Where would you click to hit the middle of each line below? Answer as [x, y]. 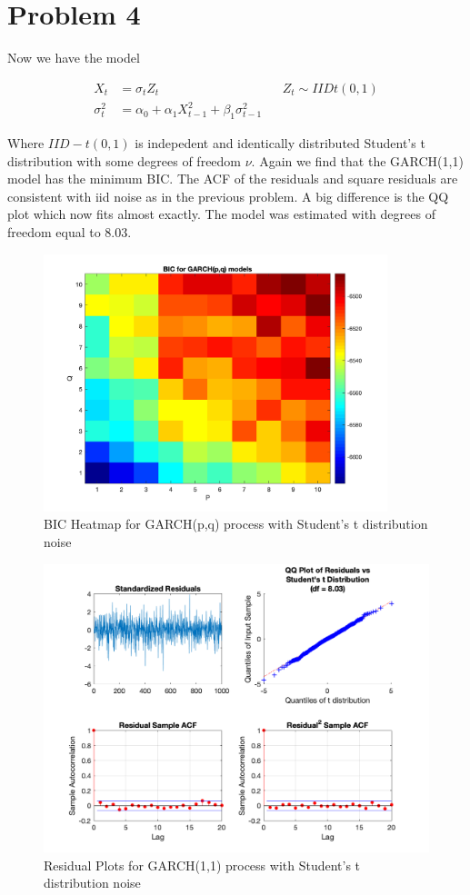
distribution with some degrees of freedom [125, 160]
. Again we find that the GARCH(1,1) [357, 160]
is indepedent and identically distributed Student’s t [280, 143]
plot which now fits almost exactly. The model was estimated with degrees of [221, 214]
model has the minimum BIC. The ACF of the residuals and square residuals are [233, 179]
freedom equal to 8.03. [70, 232]
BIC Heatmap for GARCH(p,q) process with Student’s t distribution [236, 524]
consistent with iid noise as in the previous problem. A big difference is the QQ [228, 196]
